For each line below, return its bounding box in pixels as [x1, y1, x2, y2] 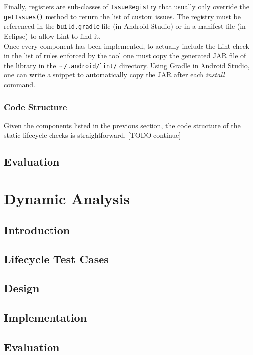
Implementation [4, 309, 87, 325]
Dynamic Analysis [4, 188, 130, 208]
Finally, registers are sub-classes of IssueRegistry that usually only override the [4, 1, 249, 11]
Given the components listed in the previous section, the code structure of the [4, 120, 241, 130]
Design [4, 281, 40, 296]
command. [4, 79, 35, 89]
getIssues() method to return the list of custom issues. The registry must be [4, 11, 241, 21]
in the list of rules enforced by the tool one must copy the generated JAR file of [4, 50, 246, 61]
